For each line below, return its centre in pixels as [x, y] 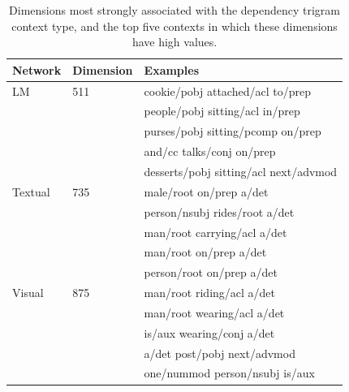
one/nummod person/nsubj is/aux [229, 373]
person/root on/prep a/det [211, 272]
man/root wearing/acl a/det [214, 312]
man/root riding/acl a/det [210, 293]
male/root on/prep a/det [206, 191]
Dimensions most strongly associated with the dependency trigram [175, 10]
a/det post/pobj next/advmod [220, 353]
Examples [172, 69]
